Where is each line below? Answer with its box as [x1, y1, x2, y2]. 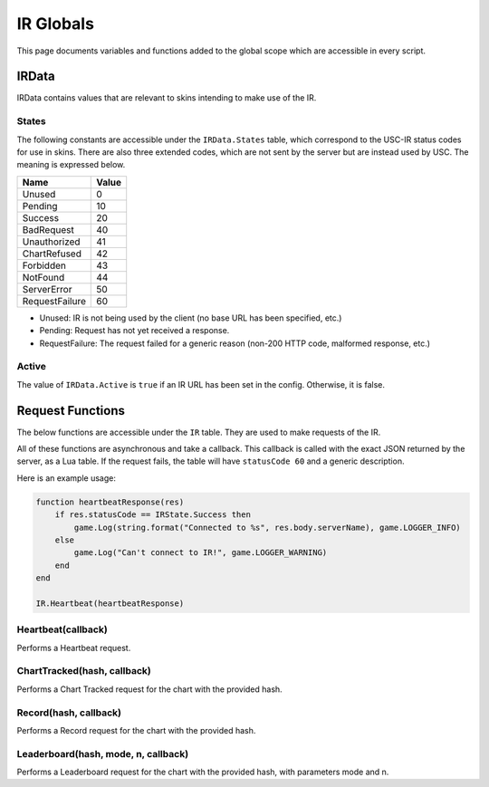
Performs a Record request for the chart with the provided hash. [16, 725, 256, 735]
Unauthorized [22, 235, 81, 248]
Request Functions [16, 403, 126, 418]
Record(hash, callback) [16, 706, 122, 719]
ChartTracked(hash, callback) [16, 665, 151, 677]
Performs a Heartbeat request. [16, 642, 131, 653]
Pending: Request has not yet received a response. [39, 325, 230, 336]
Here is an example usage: [16, 472, 117, 484]
